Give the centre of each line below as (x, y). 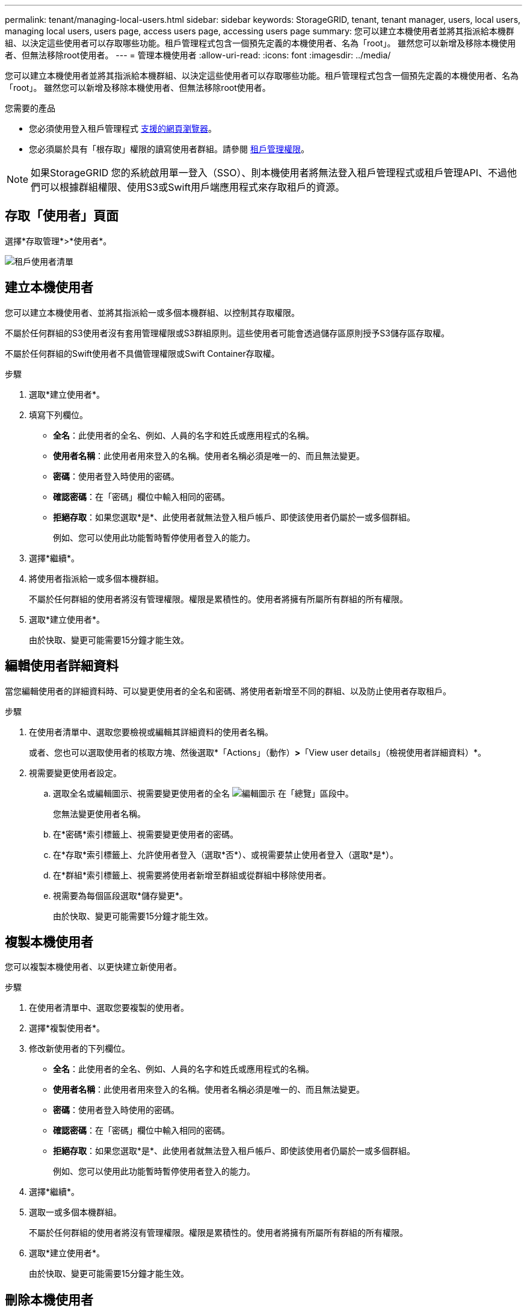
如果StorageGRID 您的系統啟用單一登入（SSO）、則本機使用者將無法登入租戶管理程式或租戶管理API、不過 (269, 173)
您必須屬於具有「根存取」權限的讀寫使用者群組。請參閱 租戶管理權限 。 (169, 149)
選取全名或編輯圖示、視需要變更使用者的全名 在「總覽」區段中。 (203, 793)
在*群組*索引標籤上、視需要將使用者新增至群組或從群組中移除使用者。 (192, 875)
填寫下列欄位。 (58, 415)
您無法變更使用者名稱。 (99, 813)
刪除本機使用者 (49, 1300)
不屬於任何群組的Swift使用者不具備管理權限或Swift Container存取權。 (142, 353)
